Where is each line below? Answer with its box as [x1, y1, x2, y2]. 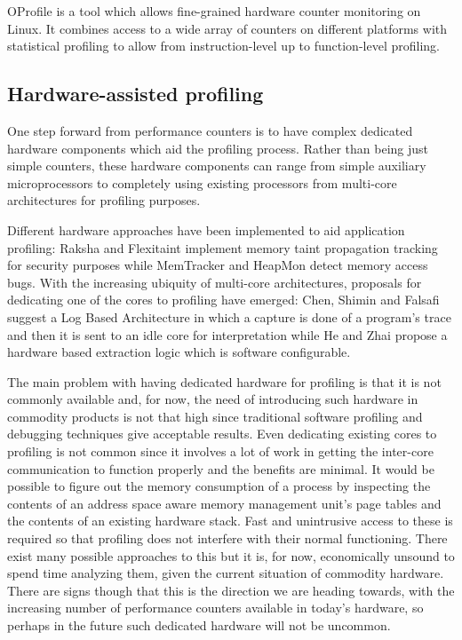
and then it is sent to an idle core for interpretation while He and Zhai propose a [7, 325, 448, 344]
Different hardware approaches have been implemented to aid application [7, 220, 405, 239]
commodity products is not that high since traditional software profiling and [7, 407, 423, 425]
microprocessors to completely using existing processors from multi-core [7, 173, 397, 192]
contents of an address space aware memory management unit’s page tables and [7, 494, 442, 512]
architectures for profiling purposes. [7, 191, 201, 209]
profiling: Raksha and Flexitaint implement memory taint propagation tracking [7, 238, 438, 257]
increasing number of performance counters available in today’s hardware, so [7, 598, 424, 617]
